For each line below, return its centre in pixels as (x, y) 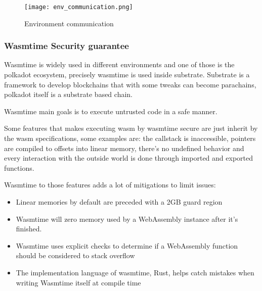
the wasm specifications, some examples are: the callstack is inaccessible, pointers (130, 138)
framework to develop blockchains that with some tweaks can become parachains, (130, 84)
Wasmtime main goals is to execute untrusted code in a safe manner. (111, 111)
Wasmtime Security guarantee (67, 46)
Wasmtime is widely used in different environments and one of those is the (119, 64)
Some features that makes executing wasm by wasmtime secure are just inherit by (131, 128)
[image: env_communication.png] (79, 7)
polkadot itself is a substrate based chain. (68, 94)
